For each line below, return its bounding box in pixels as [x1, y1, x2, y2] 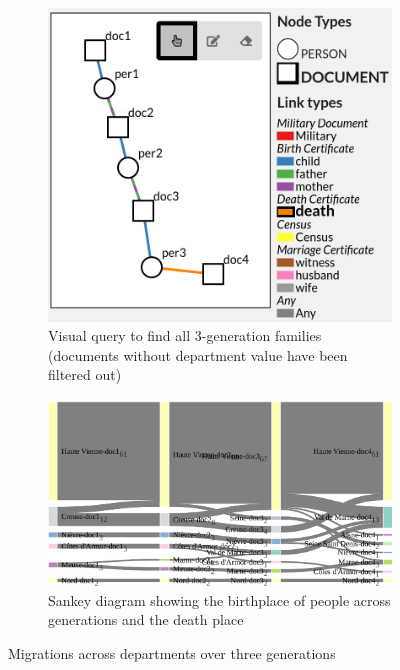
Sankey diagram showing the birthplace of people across [48, 589, 391, 610]
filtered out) [48, 364, 122, 385]
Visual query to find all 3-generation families [48, 325, 322, 346]
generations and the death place [48, 609, 244, 630]
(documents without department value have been [48, 344, 348, 365]
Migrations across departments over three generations [8, 642, 336, 663]
